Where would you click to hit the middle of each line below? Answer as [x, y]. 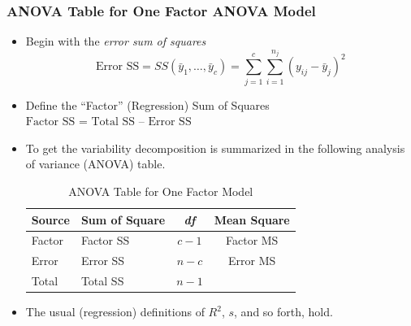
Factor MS [252, 240]
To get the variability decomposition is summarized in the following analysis [215, 148]
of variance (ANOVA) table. [95, 164]
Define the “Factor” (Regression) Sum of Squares [147, 104]
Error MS [252, 261]
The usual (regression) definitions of [115, 312]
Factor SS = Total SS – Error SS [108, 122]
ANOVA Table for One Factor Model [161, 191]
